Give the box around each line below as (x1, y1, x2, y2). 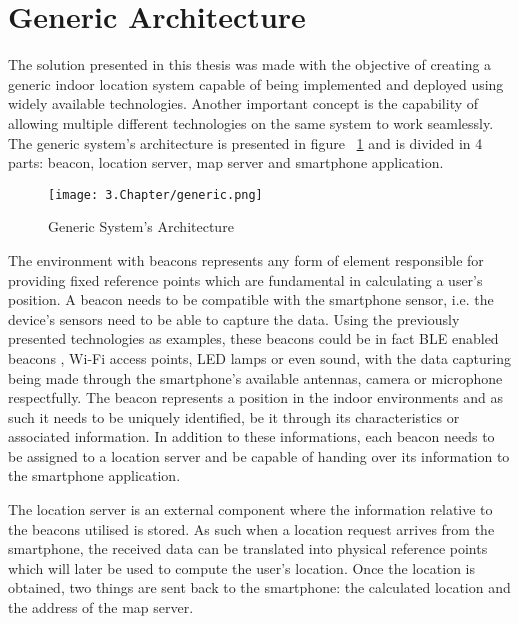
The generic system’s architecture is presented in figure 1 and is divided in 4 (8, 132, 483, 153)
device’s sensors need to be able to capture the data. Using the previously (8, 308, 460, 329)
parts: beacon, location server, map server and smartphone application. (8, 152, 444, 173)
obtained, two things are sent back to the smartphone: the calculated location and (8, 577, 511, 598)
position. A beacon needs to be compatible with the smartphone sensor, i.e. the (8, 289, 494, 310)
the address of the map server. (8, 597, 194, 618)
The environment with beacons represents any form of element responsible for (8, 249, 484, 270)
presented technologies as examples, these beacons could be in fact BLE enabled (8, 328, 499, 349)
